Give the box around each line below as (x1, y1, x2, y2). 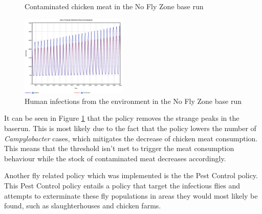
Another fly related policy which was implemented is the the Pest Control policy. (4, 170, 258, 181)
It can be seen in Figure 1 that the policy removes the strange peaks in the (4, 113, 239, 123)
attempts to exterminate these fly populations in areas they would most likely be (4, 190, 258, 201)
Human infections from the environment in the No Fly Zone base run (25, 95, 242, 106)
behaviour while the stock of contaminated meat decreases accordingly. (4, 153, 226, 163)
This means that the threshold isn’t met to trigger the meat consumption (4, 143, 234, 154)
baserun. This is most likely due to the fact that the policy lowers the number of (4, 123, 256, 133)
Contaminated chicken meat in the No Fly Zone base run (25, 1, 204, 11)
